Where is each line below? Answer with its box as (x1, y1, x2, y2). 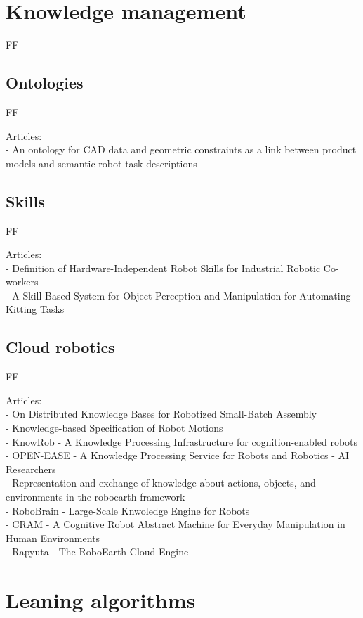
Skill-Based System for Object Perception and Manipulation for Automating (22, 288, 351, 302)
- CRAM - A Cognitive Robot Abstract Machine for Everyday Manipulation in (6, 517, 345, 532)
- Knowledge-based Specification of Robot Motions (6, 420, 223, 435)
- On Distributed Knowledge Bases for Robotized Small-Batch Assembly (6, 406, 317, 421)
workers (6, 274, 39, 289)
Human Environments (6, 530, 100, 545)
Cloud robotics (6, 336, 115, 358)
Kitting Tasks (6, 302, 65, 316)
